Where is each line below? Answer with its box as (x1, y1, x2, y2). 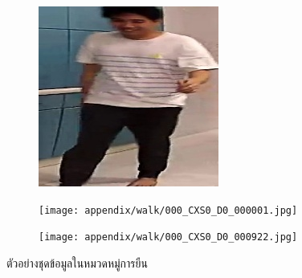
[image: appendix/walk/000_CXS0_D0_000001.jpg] (39, 204, 298, 216)
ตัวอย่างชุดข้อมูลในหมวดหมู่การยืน (6, 254, 148, 271)
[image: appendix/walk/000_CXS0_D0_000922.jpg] (39, 231, 298, 243)
